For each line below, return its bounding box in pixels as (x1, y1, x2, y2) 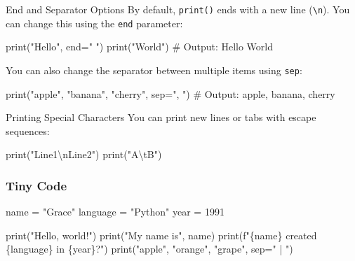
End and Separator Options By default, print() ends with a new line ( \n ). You (6, 2, 350, 16)
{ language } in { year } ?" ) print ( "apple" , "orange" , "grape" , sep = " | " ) (6, 241, 293, 256)
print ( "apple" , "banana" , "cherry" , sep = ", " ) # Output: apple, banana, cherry (6, 86, 335, 101)
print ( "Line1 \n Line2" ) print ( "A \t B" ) (6, 147, 162, 162)
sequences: (6, 123, 50, 138)
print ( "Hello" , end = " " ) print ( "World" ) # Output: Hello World (6, 39, 274, 54)
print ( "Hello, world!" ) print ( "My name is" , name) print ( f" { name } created (6, 227, 317, 242)
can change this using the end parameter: (6, 15, 183, 30)
